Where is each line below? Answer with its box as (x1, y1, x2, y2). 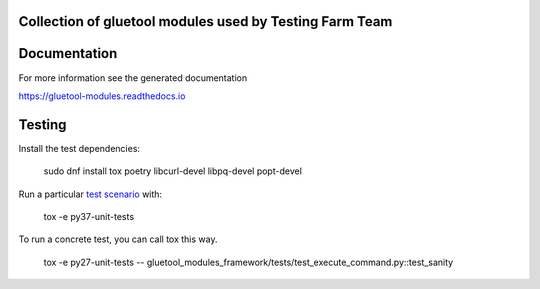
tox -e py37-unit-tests (43, 211, 135, 222)
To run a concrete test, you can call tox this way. (18, 233, 218, 245)
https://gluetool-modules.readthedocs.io (18, 90, 186, 102)
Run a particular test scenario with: (18, 188, 163, 200)
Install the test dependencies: (18, 142, 140, 154)
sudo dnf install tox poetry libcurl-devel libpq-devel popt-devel (43, 165, 302, 177)
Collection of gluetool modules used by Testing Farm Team (18, 13, 393, 30)
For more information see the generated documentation (18, 71, 248, 84)
